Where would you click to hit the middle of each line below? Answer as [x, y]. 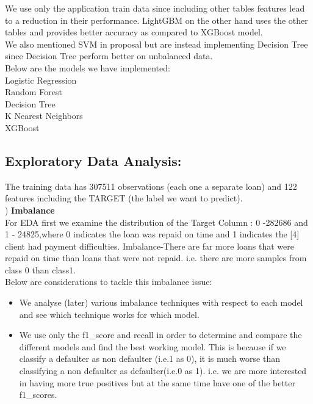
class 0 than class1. [41, 269]
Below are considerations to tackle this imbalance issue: [109, 282]
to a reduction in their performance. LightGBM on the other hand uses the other [156, 20]
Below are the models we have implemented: [88, 67]
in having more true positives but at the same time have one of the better [157, 382]
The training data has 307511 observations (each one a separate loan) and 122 [151, 186]
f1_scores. [38, 395]
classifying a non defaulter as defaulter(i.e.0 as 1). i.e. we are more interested [163, 371]
